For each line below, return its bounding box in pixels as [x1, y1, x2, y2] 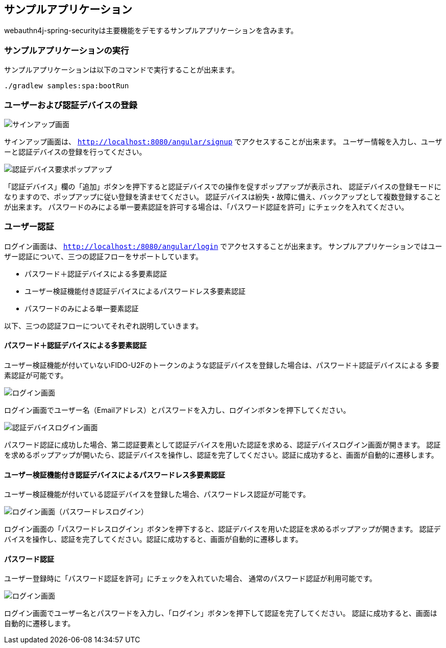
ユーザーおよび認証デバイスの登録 [4, 99, 137, 110]
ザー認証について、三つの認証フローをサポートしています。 [4, 252, 203, 261]
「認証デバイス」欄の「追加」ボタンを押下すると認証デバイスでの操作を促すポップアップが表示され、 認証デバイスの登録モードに [4, 182, 441, 191]
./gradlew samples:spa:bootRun [4, 82, 129, 90]
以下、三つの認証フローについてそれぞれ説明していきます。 [4, 321, 203, 330]
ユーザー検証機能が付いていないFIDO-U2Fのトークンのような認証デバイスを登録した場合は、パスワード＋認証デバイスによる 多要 [4, 360, 439, 369]
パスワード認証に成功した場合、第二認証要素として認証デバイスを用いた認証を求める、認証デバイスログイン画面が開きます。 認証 [4, 440, 441, 449]
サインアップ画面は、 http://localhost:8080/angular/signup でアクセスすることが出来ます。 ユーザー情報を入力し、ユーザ [4, 137, 442, 146]
